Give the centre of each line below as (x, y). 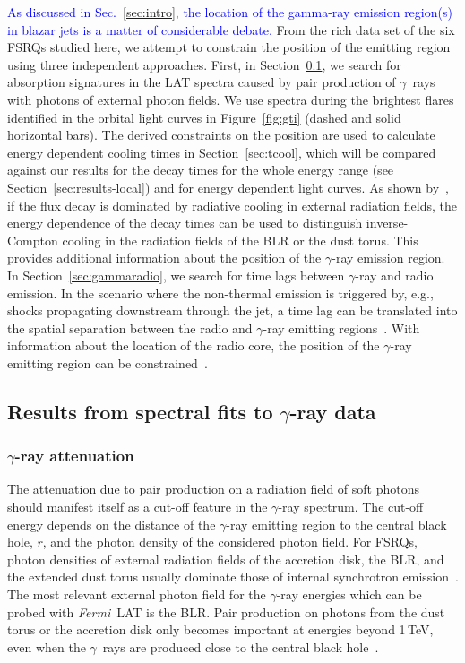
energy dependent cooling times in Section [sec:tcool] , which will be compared (222, 152)
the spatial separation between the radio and (130, 327)
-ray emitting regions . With (341, 327)
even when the (47, 646)
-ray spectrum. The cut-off (351, 507)
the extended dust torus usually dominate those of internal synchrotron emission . (233, 577)
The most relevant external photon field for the (137, 594)
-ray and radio (394, 275)
